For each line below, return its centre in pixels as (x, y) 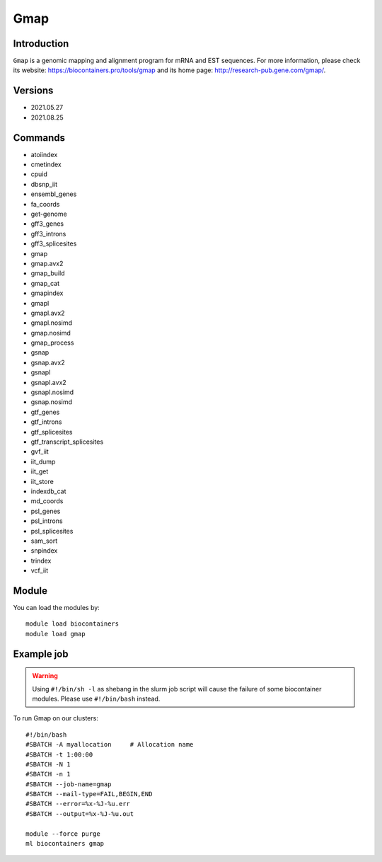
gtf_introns (46, 422)
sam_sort (44, 541)
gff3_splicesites (54, 243)
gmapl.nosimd (51, 323)
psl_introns (47, 521)
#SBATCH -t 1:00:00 (59, 754)
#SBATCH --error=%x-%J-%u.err (78, 804)
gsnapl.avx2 (48, 382)
